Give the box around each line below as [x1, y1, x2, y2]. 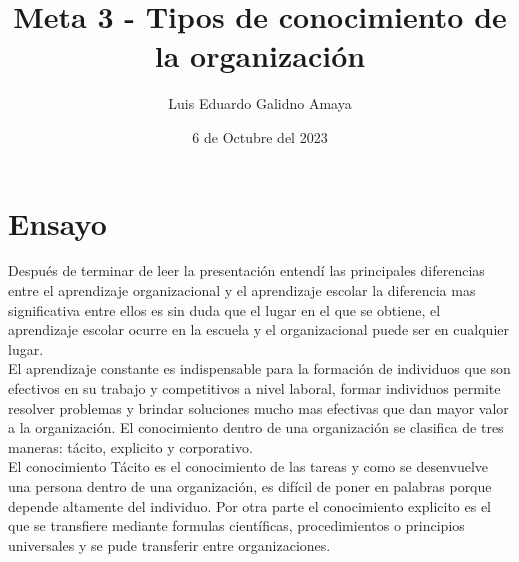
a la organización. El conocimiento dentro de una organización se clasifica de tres [8, 417, 504, 438]
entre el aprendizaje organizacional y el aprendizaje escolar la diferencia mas [8, 280, 476, 301]
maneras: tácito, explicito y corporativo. [8, 436, 253, 457]
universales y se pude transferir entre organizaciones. [8, 534, 331, 555]
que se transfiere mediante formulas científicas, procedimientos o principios [8, 515, 465, 536]
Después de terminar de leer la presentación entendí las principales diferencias [8, 260, 485, 281]
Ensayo [8, 202, 107, 243]
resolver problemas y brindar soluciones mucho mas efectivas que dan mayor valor [8, 397, 509, 418]
